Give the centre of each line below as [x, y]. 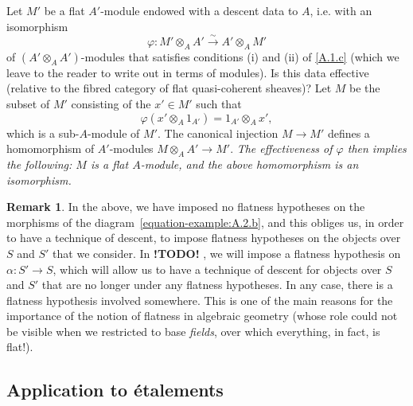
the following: [39, 164]
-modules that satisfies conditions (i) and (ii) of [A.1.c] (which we [240, 56]
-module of [114, 133]
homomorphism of [51, 148]
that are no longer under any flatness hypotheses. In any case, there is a [217, 285]
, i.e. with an [341, 10]
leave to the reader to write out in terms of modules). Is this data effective [188, 72]
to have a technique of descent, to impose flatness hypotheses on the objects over [204, 238]
